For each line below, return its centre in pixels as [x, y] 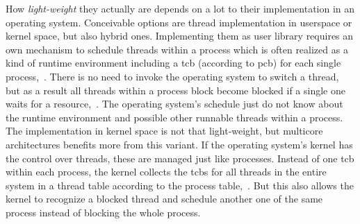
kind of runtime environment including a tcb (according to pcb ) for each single [173, 63]
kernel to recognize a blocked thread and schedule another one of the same [164, 199]
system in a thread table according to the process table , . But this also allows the [180, 185]
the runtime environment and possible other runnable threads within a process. [174, 117]
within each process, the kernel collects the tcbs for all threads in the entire [166, 172]
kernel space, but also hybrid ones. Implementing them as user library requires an [180, 36]
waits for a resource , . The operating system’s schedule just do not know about [174, 104]
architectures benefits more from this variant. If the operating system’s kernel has [179, 144]
